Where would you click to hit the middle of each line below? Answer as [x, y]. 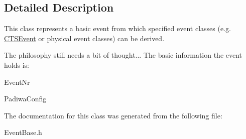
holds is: [17, 64]
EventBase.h [23, 132]
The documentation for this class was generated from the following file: [113, 115]
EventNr [17, 82]
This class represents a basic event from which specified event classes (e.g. [117, 28]
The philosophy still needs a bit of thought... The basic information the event [123, 55]
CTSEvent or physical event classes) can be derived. [84, 38]
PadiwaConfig [25, 99]
